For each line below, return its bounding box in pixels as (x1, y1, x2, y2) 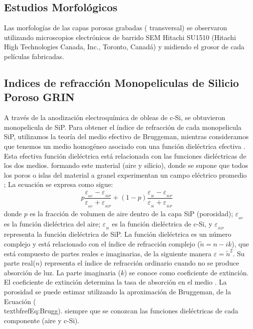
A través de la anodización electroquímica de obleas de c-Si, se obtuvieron (4, 112, 225, 123)
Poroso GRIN (4, 89, 75, 104)
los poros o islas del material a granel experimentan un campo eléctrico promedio (4, 169, 247, 180)
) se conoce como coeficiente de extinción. (124, 267, 249, 277)
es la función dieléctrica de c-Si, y (112, 219, 212, 229)
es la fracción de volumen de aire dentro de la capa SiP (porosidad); (29, 208, 233, 219)
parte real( (4, 258, 36, 268)
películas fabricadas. (4, 51, 64, 61)
